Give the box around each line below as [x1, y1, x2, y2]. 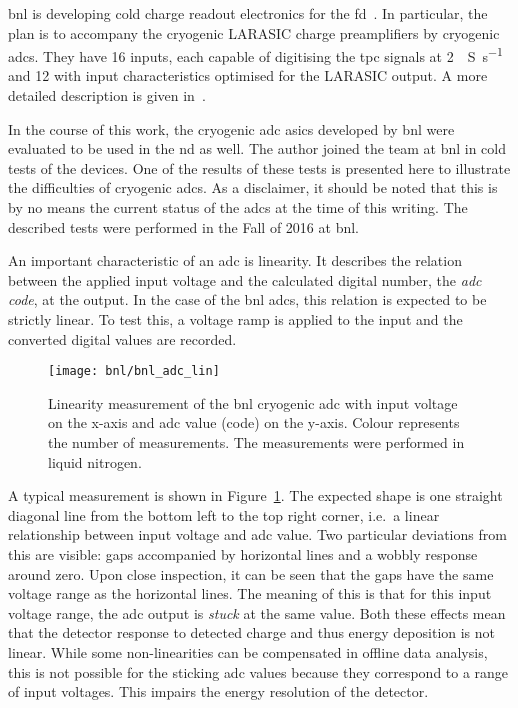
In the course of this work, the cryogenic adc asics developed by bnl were [8, 118, 455, 139]
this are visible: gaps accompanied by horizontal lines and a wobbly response [8, 543, 478, 564]
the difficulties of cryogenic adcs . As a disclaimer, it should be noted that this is [8, 177, 498, 198]
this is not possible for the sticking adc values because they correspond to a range [8, 661, 509, 682]
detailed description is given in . [8, 85, 206, 106]
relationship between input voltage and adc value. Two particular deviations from [8, 524, 507, 545]
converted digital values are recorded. [8, 328, 237, 349]
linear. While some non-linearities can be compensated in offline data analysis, [8, 641, 488, 662]
